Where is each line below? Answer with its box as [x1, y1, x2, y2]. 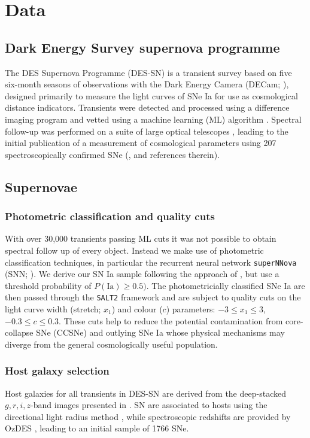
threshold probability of [5, 279, 92, 291]
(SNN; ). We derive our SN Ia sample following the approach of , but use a [5, 267, 279, 280]
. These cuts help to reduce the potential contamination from [59, 314, 283, 327]
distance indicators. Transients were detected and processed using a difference [5, 101, 290, 114]
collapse [5, 326, 34, 339]
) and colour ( [111, 303, 163, 315]
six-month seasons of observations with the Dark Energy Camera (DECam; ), [5, 78, 289, 90]
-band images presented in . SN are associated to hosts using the [31, 399, 268, 411]
